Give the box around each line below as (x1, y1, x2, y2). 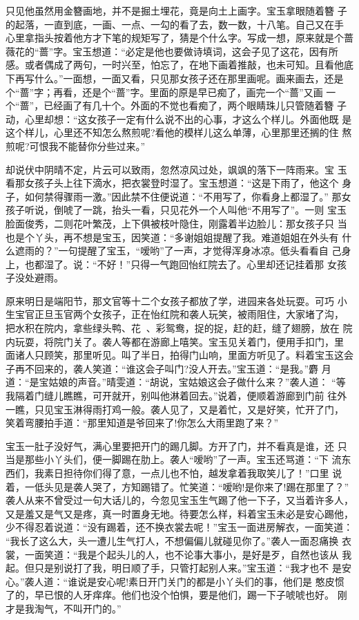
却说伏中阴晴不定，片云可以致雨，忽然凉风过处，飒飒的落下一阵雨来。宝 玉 (6, 162, 347, 176)
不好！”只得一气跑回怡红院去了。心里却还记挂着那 (97, 256, 324, 271)
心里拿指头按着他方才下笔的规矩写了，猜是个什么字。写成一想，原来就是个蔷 (6, 30, 353, 45)
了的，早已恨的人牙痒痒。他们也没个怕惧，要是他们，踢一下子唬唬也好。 (6, 588, 334, 602)
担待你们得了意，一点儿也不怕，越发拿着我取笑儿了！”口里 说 (63, 466, 342, 480)
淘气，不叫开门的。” (34, 601, 122, 615)
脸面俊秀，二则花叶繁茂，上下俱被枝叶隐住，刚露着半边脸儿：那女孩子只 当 (6, 216, 347, 230)
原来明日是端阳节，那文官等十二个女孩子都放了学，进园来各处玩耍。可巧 (6, 293, 334, 308)
